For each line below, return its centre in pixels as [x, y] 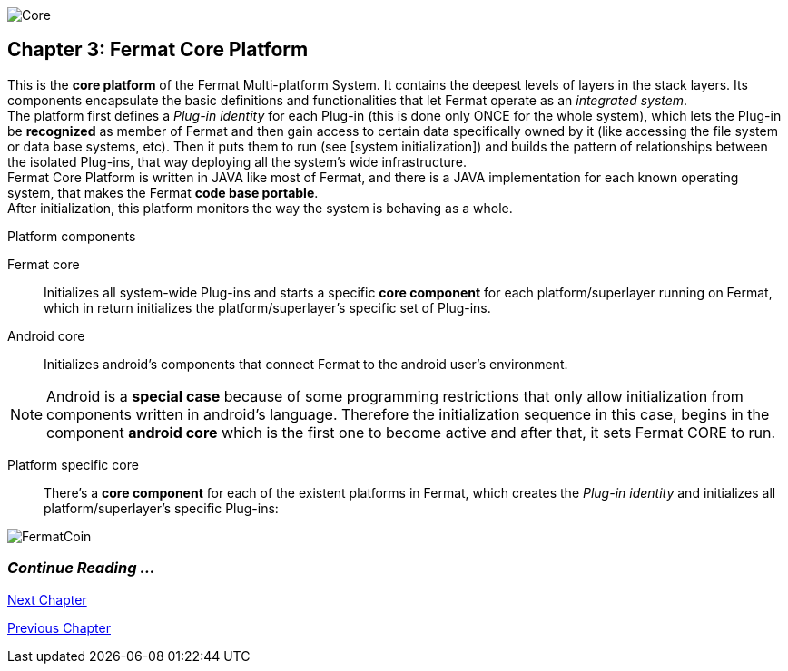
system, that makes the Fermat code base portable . [163, 192]
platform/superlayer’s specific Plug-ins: [161, 508]
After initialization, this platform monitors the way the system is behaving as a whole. [260, 208]
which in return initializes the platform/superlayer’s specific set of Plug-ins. [267, 307]
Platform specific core [73, 464]
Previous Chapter [59, 627]
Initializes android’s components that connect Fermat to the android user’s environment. [306, 364]
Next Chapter [47, 599]
